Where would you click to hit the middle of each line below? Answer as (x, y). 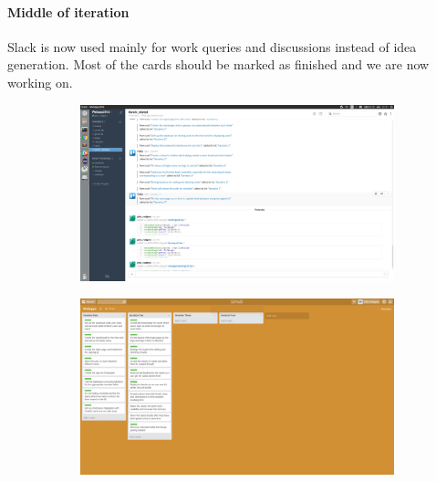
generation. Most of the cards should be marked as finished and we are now (218, 64)
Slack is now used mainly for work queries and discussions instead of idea (212, 46)
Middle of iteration (68, 11)
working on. (40, 82)
